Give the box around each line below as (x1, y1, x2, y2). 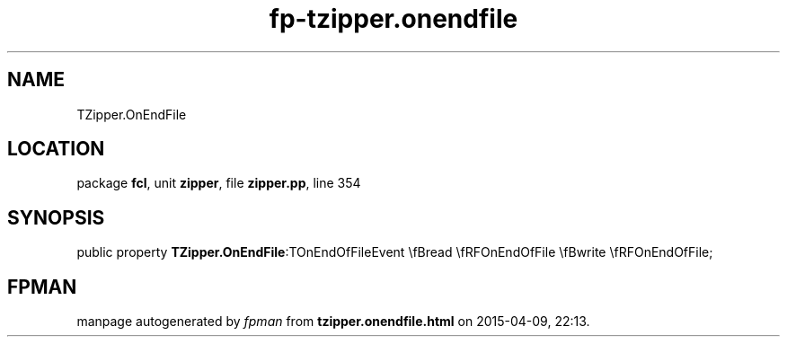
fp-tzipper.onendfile (269, 4, 518, 34)
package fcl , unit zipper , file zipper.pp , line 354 (76, 175, 361, 191)
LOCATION (7, 137, 105, 161)
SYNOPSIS (7, 206, 105, 229)
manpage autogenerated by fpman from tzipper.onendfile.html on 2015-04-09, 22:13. (76, 313, 590, 330)
